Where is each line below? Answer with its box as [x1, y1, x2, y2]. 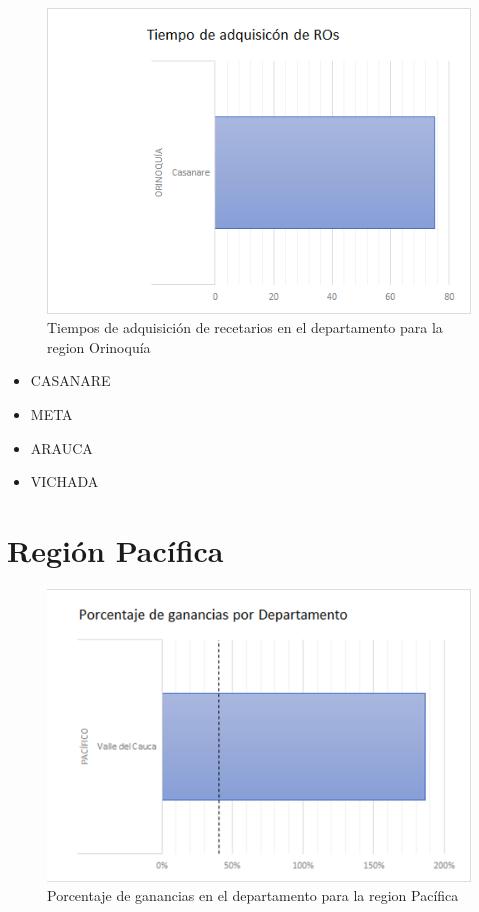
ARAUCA [30, 437, 93, 458]
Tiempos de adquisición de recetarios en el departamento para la [47, 317, 443, 338]
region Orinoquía [47, 336, 151, 357]
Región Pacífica [7, 530, 224, 571]
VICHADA [30, 471, 99, 492]
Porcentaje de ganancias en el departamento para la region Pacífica [47, 885, 459, 906]
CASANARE [30, 370, 111, 391]
